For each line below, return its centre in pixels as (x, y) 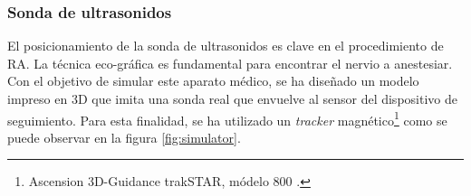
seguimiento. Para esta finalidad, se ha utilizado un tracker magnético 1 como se (227, 118)
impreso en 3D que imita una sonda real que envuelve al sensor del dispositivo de (232, 98)
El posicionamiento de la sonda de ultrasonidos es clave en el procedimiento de (226, 46)
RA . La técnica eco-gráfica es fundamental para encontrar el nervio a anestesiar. (230, 63)
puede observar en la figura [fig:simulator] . (124, 137)
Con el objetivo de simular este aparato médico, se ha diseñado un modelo (213, 81)
